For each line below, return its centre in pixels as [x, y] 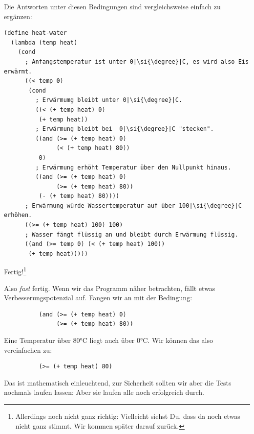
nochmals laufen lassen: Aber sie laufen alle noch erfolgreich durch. [104, 392]
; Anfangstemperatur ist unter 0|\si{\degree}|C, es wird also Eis [137, 61]
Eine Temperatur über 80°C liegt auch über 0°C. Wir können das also [108, 340]
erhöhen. [18, 215]
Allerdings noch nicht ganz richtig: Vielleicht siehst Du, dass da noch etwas [128, 416]
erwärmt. [18, 71]
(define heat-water [35, 33]
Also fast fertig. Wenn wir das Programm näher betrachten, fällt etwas [110, 288]
